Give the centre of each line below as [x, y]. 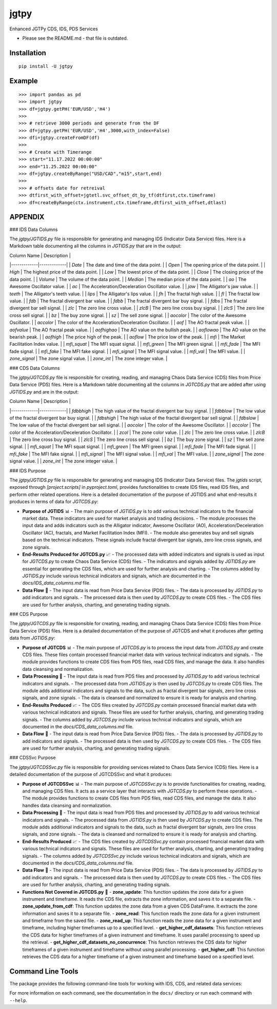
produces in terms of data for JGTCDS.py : [54, 502]
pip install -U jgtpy [46, 66]
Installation [28, 53]
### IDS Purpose [28, 470]
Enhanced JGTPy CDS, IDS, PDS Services [54, 29]
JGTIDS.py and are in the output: [44, 392]
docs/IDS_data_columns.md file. [56, 583]
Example [24, 81]
